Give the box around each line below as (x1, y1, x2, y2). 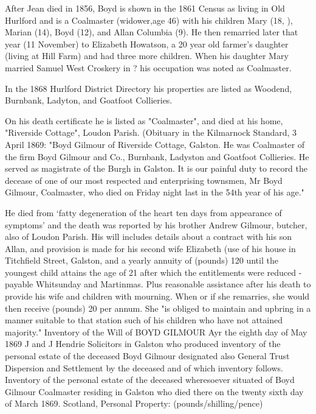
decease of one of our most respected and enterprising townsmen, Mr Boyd (5, 174, 283, 186)
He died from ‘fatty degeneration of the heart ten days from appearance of (5, 206, 282, 219)
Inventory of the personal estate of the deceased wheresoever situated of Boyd (5, 373, 295, 386)
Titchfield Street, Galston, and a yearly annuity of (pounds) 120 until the (5, 254, 278, 267)
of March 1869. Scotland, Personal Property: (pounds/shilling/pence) (5, 397, 263, 410)
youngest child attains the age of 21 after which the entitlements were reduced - (5, 265, 302, 278)
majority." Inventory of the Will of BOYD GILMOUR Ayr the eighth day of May (5, 325, 307, 338)
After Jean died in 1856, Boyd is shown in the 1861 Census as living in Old (5, 2, 285, 14)
